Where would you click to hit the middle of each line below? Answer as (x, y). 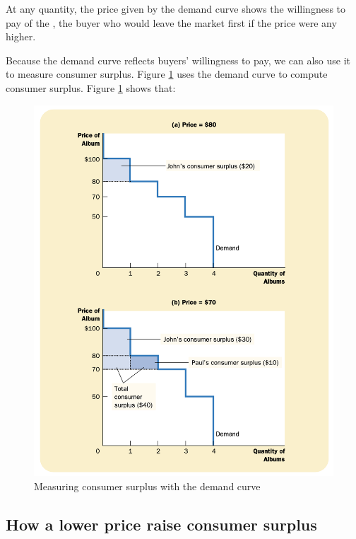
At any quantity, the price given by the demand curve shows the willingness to (176, 8)
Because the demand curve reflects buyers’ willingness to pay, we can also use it (178, 60)
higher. (21, 36)
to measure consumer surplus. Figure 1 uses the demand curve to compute (167, 74)
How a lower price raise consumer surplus (161, 524)
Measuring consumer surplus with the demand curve (147, 486)
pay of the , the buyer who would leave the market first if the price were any (171, 22)
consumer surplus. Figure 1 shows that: (91, 87)
